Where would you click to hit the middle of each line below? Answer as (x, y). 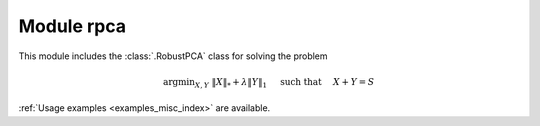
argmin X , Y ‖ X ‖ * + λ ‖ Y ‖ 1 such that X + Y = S (269, 83)
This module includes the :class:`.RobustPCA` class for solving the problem (173, 56)
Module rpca (72, 26)
